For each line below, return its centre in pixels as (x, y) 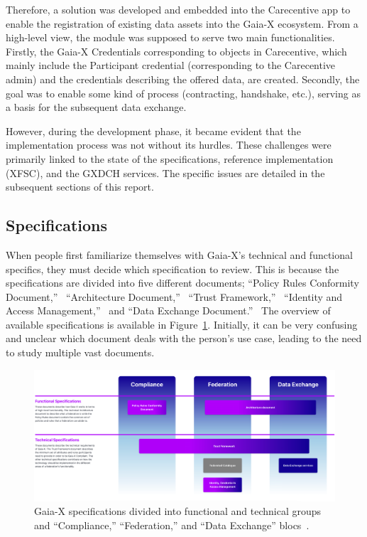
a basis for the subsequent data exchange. (96, 107)
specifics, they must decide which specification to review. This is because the (172, 268)
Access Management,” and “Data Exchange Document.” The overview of (168, 310)
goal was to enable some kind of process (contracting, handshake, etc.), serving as (183, 93)
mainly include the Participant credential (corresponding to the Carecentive (171, 65)
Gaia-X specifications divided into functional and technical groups (178, 511)
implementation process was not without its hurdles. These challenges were (169, 145)
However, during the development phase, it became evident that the (153, 131)
